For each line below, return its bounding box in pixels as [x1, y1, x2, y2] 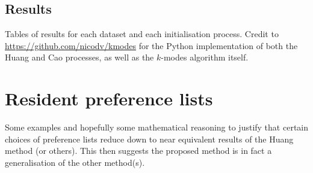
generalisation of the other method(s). [5, 156, 145, 168]
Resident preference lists [5, 86, 213, 111]
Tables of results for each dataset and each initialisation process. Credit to [5, 28, 279, 40]
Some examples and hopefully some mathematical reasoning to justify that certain [5, 121, 308, 133]
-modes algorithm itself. [161, 51, 249, 63]
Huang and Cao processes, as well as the [5, 51, 154, 63]
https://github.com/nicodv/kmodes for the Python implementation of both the [5, 39, 298, 51]
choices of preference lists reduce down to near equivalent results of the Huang [5, 132, 294, 145]
